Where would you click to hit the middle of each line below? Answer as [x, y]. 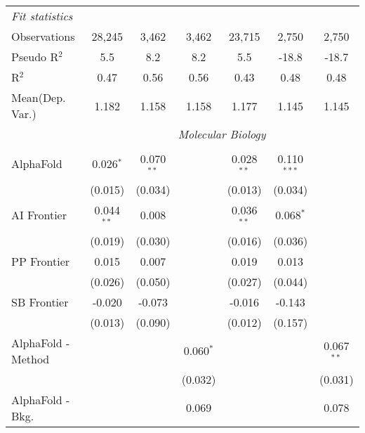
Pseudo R [35, 57]
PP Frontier [41, 261]
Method [31, 358]
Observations [43, 36]
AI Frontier [39, 215]
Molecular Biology [222, 134]
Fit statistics [42, 16]
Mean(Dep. [39, 97]
